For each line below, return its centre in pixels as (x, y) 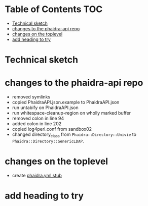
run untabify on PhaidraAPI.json (45, 108)
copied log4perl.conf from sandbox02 (52, 129)
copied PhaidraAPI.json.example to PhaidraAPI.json (66, 102)
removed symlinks (31, 97)
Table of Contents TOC (54, 9)
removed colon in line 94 (38, 118)
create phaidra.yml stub (37, 175)
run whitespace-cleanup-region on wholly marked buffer (71, 113)
